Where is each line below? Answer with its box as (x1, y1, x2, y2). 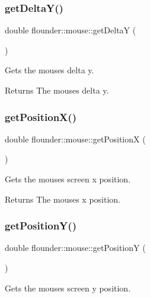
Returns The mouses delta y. (5, 84, 109, 96)
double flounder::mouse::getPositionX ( (5, 132, 146, 145)
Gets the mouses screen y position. (5, 281, 131, 294)
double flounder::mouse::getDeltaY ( (5, 24, 136, 36)
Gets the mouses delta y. (5, 64, 94, 76)
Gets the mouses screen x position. (5, 173, 131, 185)
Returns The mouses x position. (5, 193, 120, 205)
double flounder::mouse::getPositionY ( (5, 241, 146, 254)
